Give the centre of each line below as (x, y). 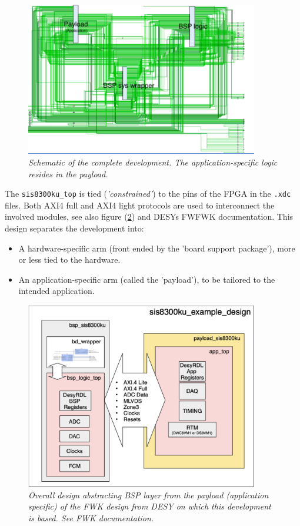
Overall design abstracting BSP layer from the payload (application (149, 494)
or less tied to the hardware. (69, 259)
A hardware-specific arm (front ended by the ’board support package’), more (157, 248)
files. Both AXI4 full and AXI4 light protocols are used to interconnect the (140, 205)
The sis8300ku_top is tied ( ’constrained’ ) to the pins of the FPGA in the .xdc (148, 193)
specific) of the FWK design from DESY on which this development (150, 506)
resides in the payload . (68, 173)
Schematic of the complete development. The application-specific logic (153, 162)
